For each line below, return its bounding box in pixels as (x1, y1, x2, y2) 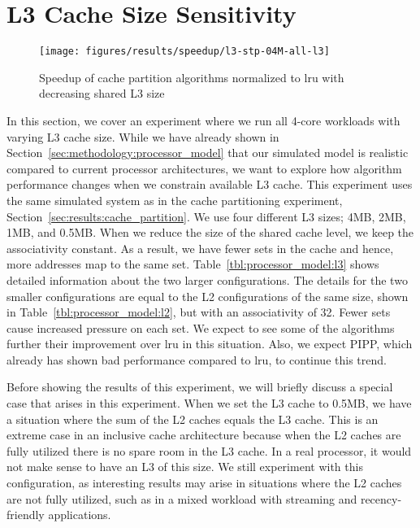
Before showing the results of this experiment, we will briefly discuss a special (6, 378, 393, 395)
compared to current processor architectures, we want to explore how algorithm (6, 159, 402, 177)
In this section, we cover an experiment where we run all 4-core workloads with (6, 111, 401, 129)
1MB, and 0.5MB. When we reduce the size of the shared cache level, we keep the (6, 224, 414, 241)
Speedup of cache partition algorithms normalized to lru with (39, 68, 344, 85)
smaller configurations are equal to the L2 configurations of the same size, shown (6, 287, 409, 304)
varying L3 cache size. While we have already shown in (6, 128, 279, 145)
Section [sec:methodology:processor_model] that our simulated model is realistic (6, 144, 409, 161)
